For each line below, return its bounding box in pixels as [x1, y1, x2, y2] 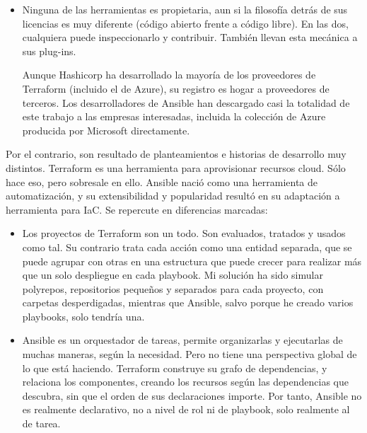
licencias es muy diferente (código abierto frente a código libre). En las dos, [22, 16, 349, 30]
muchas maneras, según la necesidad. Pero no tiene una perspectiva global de [22, 347, 357, 362]
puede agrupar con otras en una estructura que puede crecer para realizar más [22, 253, 362, 268]
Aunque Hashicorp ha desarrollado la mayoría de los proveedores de [22, 67, 316, 82]
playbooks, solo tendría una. [22, 308, 145, 323]
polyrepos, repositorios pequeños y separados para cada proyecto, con [22, 281, 324, 296]
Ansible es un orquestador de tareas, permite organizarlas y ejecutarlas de [22, 333, 343, 347]
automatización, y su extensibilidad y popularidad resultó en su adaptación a [6, 188, 340, 203]
